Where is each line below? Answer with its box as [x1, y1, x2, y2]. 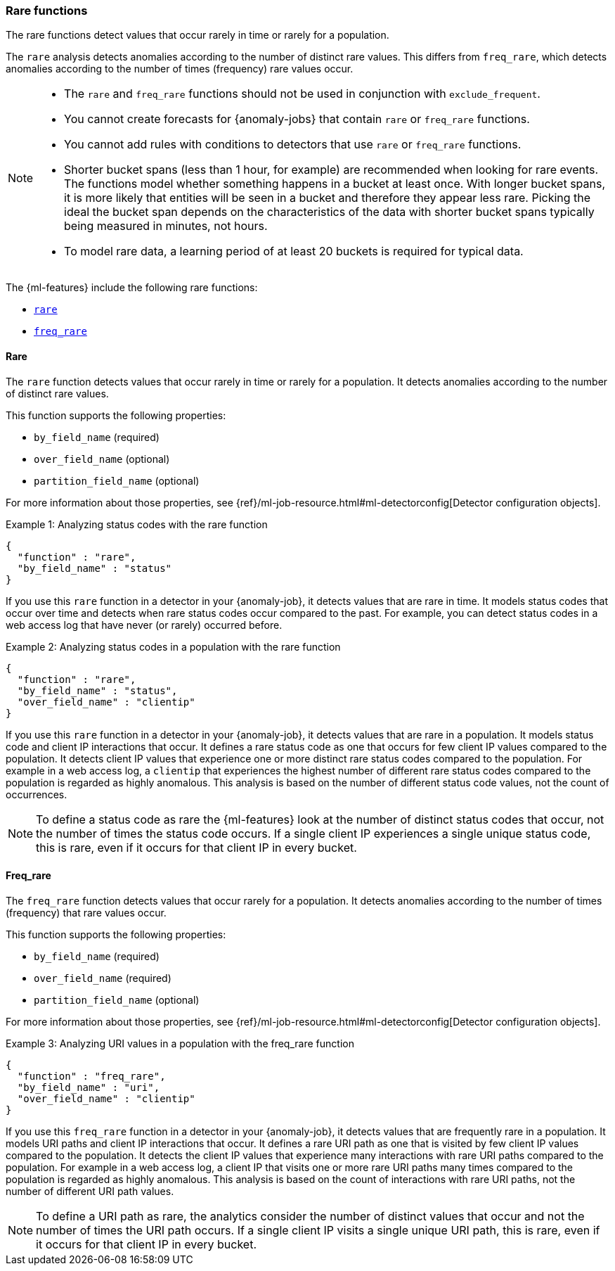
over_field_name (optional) [34, 452, 170, 465]
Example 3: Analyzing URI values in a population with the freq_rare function [6, 1037, 354, 1049]
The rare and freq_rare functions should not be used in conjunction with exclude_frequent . [64, 87, 540, 101]
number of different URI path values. [6, 1184, 174, 1197]
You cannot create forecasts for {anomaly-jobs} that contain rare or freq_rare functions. [64, 112, 530, 127]
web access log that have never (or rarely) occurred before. [6, 618, 283, 631]
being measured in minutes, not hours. [64, 219, 268, 234]
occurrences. [6, 788, 67, 800]
